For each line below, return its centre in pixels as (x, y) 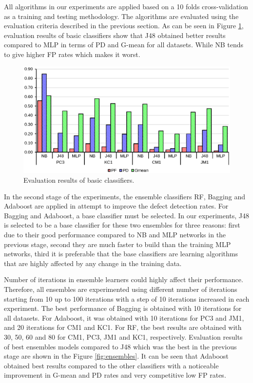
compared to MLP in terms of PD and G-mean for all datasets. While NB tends (124, 45)
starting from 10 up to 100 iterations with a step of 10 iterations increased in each (127, 298)
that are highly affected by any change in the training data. (93, 263)
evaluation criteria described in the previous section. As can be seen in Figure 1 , (124, 26)
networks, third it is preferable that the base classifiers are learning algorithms (121, 254)
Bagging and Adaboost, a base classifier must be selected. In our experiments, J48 (127, 215)
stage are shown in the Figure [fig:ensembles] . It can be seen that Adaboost (116, 356)
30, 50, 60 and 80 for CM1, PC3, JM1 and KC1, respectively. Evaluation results (123, 336)
